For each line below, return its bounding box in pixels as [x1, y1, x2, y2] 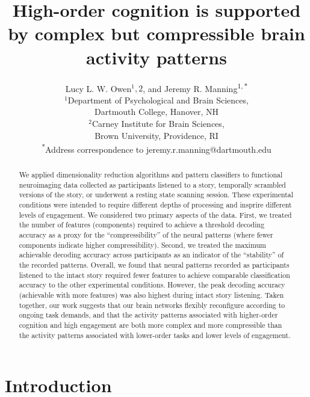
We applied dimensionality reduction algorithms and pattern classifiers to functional [19, 170, 283, 180]
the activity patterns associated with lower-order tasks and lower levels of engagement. [19, 330, 291, 340]
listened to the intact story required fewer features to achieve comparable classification [19, 269, 290, 280]
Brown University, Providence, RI [95, 129, 219, 141]
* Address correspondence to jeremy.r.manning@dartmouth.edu [42, 141, 271, 155]
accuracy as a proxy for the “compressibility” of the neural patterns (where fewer [19, 230, 273, 240]
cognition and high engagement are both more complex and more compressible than [19, 320, 282, 330]
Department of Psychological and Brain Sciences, [67, 93, 249, 106]
